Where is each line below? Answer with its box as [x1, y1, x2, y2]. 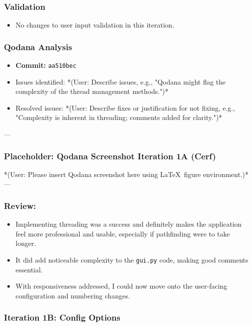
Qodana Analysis [4, 40, 72, 53]
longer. [15, 238, 36, 248]
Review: [4, 199, 36, 211]
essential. [15, 264, 43, 274]
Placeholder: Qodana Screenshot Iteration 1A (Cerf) [4, 149, 216, 162]
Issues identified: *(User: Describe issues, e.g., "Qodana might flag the [15, 76, 226, 87]
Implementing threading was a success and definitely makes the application [15, 219, 242, 229]
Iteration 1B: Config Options [4, 311, 120, 324]
